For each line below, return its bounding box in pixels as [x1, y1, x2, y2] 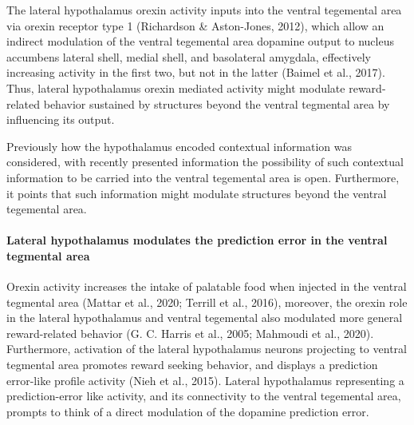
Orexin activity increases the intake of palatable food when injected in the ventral [6, 278, 407, 295]
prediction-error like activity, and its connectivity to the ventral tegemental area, [6, 387, 401, 404]
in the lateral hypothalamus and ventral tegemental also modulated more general [6, 309, 403, 326]
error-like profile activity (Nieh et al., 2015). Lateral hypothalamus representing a [6, 371, 404, 388]
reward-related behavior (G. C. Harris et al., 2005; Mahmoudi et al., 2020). [6, 324, 374, 341]
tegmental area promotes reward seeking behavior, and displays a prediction [6, 356, 378, 373]
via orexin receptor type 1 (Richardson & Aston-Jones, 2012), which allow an [6, 17, 384, 34]
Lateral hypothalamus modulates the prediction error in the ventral [6, 232, 388, 248]
